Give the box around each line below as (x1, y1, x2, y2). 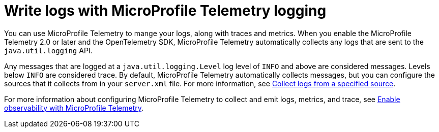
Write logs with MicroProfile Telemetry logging (4, 2, 327, 19)
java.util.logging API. (4, 46, 93, 55)
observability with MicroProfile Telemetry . (4, 103, 144, 112)
